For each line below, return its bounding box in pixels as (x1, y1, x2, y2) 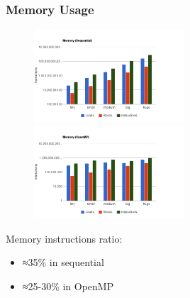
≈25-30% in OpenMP (22, 278, 114, 293)
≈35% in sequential (22, 255, 104, 270)
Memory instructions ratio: (6, 231, 123, 245)
